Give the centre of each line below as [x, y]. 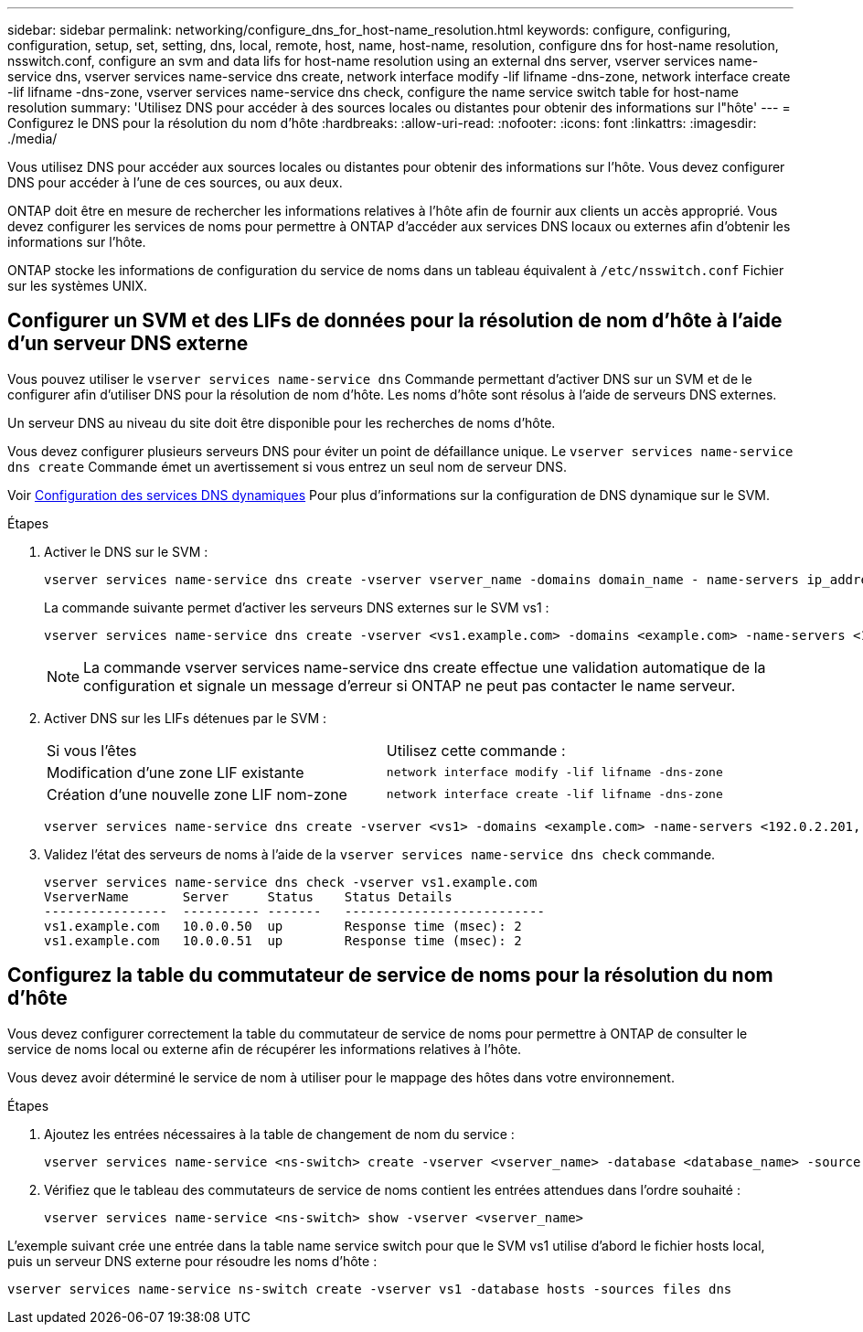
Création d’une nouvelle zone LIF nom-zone [197, 794]
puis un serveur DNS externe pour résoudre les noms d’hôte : [192, 1261]
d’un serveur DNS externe [128, 344]
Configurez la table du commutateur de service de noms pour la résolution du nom [390, 975]
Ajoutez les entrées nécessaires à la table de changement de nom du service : [279, 1134]
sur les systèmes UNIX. [78, 286]
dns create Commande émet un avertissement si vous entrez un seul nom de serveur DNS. [287, 466]
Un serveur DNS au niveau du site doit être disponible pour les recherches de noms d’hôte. [282, 422]
